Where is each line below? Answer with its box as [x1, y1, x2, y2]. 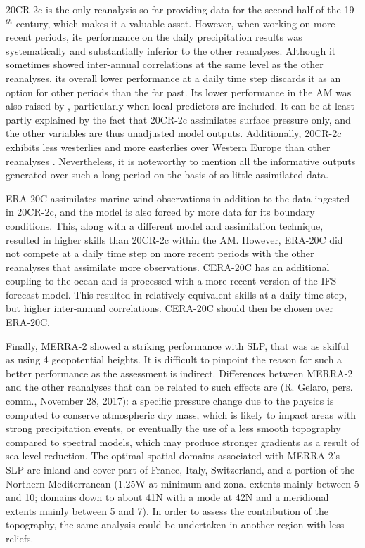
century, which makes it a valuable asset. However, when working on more [15, 15, 335, 30]
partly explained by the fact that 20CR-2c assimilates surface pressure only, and [6, 112, 351, 126]
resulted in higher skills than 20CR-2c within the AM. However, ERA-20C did [6, 232, 343, 247]
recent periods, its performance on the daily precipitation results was [6, 30, 302, 44]
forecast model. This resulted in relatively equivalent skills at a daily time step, [6, 287, 347, 301]
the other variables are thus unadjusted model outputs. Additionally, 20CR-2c [6, 126, 342, 141]
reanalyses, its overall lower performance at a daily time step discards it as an [6, 70, 341, 85]
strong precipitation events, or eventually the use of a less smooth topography [6, 421, 341, 436]
